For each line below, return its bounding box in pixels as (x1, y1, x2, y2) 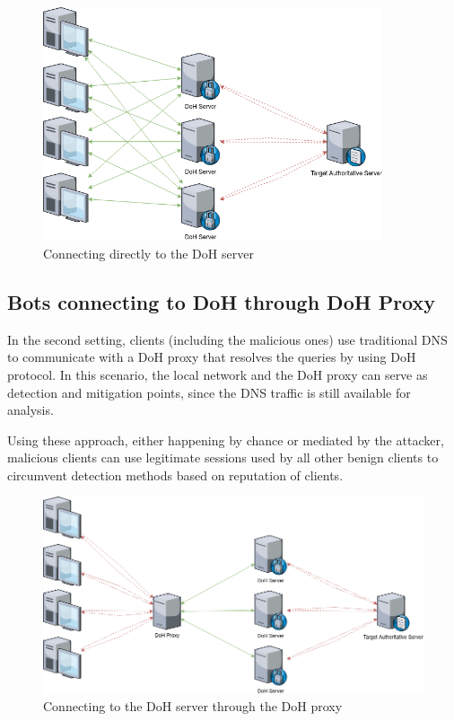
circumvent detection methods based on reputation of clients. (7, 465, 344, 484)
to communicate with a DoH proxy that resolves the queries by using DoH (7, 347, 416, 366)
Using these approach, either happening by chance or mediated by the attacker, (7, 430, 444, 449)
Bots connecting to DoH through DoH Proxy (7, 287, 436, 315)
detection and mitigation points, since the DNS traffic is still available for (7, 382, 411, 401)
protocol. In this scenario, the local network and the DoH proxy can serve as (7, 365, 428, 383)
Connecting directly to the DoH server (43, 243, 254, 262)
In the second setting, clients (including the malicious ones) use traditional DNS (7, 330, 448, 348)
